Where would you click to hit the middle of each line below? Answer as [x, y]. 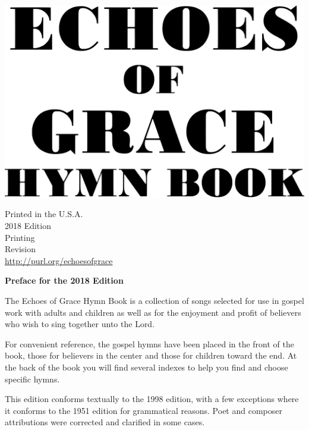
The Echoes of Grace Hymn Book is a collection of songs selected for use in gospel [154, 301]
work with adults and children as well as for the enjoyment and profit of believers [153, 312]
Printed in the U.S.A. [44, 214]
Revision [20, 249]
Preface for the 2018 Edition [64, 280]
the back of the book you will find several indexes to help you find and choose [146, 367]
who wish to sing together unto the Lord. [80, 324]
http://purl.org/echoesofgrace [59, 260]
